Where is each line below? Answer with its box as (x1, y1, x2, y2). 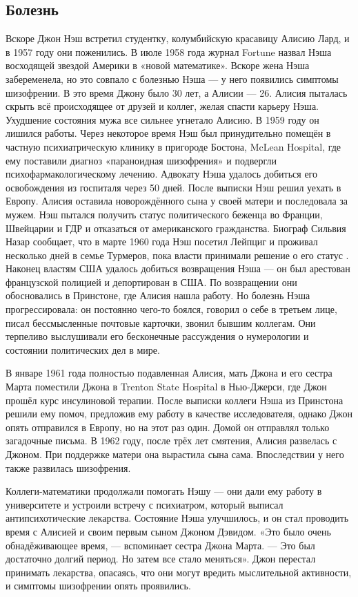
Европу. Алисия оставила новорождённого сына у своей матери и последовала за (6, 193, 348, 208)
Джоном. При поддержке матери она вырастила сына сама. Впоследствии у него (6, 447, 344, 462)
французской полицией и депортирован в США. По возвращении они (6, 274, 297, 289)
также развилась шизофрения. (6, 460, 131, 475)
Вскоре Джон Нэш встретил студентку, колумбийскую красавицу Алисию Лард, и (6, 31, 350, 46)
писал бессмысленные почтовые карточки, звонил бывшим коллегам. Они (6, 315, 316, 330)
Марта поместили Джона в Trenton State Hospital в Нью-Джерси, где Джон (6, 379, 327, 394)
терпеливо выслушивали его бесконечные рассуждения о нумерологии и (6, 329, 309, 343)
